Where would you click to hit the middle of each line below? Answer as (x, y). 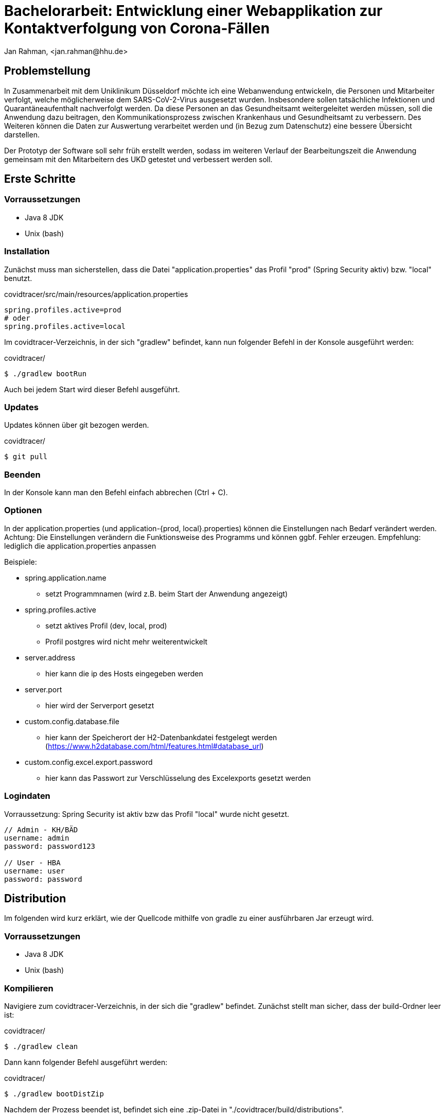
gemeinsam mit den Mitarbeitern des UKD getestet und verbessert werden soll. (138, 159)
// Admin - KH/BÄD (41, 829)
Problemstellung (47, 71)
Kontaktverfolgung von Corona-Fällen (137, 28)
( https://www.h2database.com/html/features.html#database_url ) (155, 746)
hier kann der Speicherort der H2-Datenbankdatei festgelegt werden (161, 737)
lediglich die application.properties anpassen (80, 546)
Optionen (23, 510)
